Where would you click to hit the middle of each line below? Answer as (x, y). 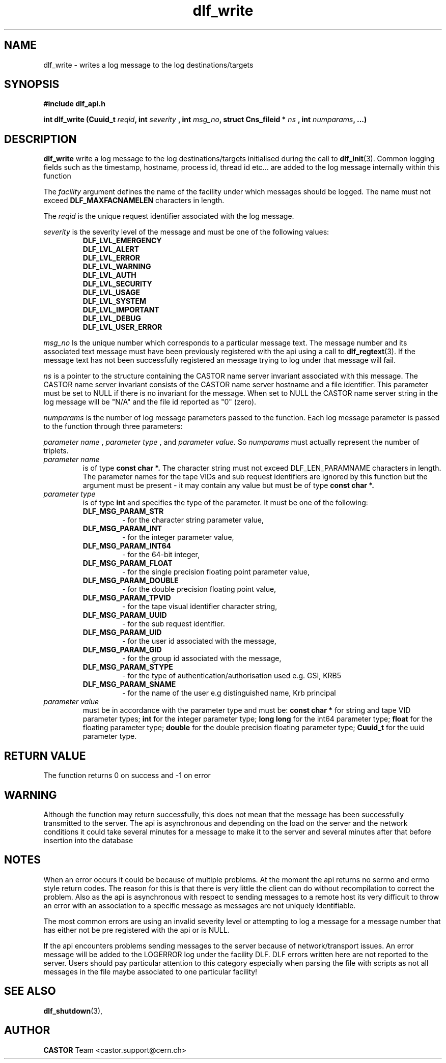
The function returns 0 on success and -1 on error (127, 775)
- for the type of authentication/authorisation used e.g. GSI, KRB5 (232, 676)
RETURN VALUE (45, 756)
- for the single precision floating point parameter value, (216, 572)
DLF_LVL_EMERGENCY (122, 241)
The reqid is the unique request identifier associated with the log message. (169, 216)
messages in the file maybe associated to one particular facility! (150, 971)
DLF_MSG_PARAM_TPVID (127, 598)
